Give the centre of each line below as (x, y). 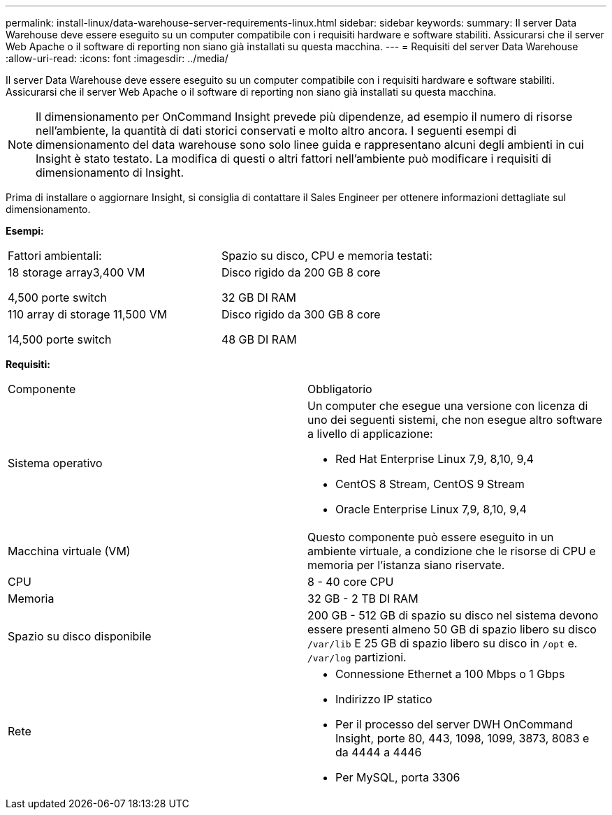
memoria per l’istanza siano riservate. (406, 565)
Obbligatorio (340, 389)
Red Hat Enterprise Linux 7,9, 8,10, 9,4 (435, 459)
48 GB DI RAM (259, 339)
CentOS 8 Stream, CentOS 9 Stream (430, 484)
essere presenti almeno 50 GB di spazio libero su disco (452, 629)
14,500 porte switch (60, 339)
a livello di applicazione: (370, 434)
